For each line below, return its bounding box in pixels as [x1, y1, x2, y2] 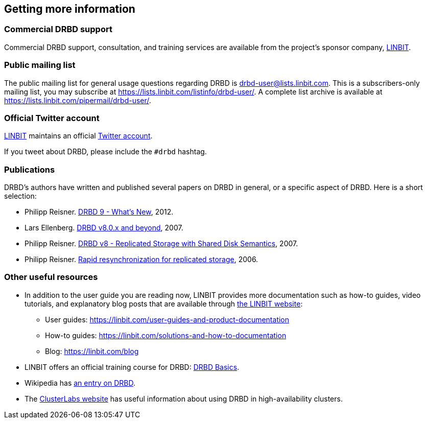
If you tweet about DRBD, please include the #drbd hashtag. [4, 147, 207, 156]
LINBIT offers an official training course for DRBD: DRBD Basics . [25, 362, 240, 371]
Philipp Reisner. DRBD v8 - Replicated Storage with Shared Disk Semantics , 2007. [25, 239, 298, 248]
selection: [4, 192, 37, 201]
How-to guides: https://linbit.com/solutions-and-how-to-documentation [45, 331, 287, 340]
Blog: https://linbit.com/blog [45, 346, 139, 356]
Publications [4, 164, 55, 175]
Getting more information [4, 3, 135, 15]
